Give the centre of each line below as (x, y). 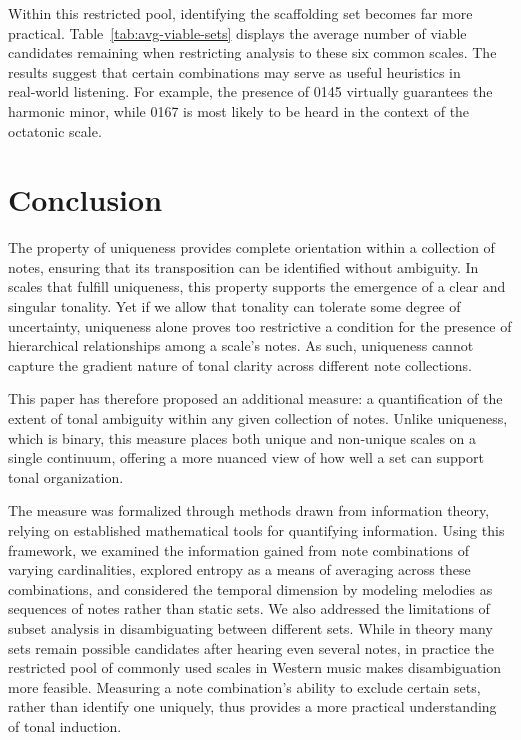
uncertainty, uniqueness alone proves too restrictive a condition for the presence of (260, 325)
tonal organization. (66, 476)
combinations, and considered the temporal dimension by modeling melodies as (250, 588)
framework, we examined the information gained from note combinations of (239, 549)
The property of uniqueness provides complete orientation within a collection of (251, 247)
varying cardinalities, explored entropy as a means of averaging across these (239, 569)
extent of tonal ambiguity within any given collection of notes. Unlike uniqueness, (258, 418)
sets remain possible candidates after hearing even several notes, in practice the (251, 647)
